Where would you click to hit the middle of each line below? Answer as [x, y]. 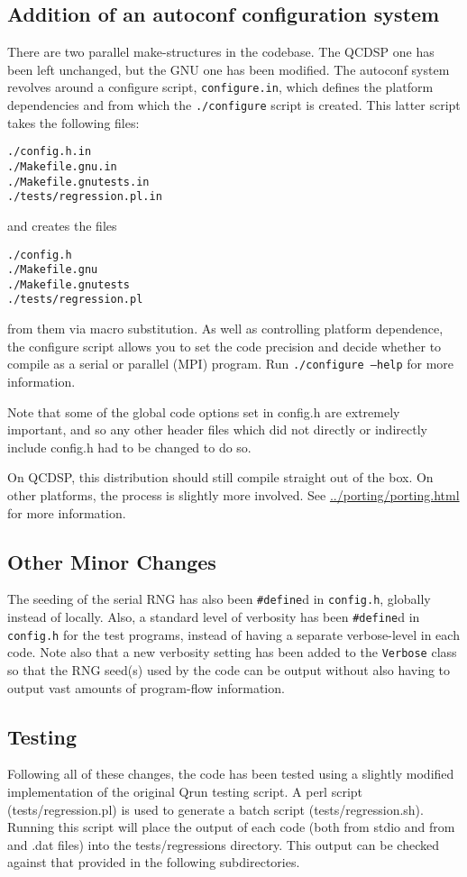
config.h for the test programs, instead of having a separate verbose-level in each [233, 634]
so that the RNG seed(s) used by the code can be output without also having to [229, 669]
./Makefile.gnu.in [62, 166]
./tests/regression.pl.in [85, 197]
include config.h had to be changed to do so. [129, 447]
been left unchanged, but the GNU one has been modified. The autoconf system [229, 69]
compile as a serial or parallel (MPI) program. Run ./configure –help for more [231, 364]
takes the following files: [73, 122]
